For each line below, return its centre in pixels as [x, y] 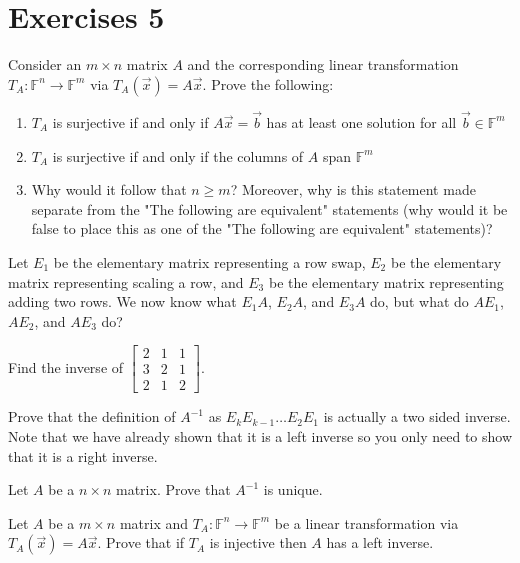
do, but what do [419, 301]
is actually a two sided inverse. [417, 416]
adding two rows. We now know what [122, 301]
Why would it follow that [109, 189]
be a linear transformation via [366, 522]
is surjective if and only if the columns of [178, 155]
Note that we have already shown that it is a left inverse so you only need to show [260, 435]
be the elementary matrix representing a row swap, [209, 261]
